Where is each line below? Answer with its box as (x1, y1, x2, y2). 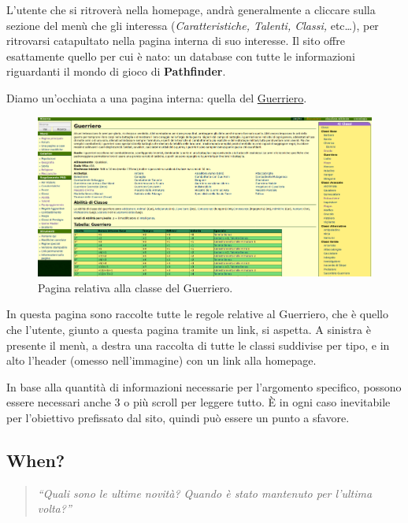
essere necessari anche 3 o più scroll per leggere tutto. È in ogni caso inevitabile (6, 394, 391, 410)
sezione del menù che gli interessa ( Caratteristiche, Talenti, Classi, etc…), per (6, 17, 379, 33)
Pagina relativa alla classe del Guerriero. (38, 279, 233, 295)
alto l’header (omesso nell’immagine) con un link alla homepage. (6, 352, 317, 369)
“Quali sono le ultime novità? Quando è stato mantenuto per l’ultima (37, 484, 373, 501)
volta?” (37, 500, 72, 517)
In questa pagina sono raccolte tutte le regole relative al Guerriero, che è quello (6, 306, 389, 322)
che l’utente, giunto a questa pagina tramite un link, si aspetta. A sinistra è (6, 321, 371, 338)
